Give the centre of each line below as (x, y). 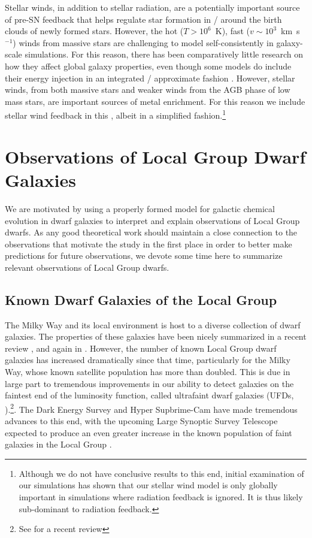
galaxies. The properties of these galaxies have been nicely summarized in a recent (156, 336)
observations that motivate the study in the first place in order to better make (149, 244)
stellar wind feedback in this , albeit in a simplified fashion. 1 (116, 114)
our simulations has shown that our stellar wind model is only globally (148, 485)
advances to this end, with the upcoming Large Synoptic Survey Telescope (141, 421)
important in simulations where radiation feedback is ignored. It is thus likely (161, 497)
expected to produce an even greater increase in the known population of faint (149, 432)
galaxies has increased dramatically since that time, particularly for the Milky (148, 360)
